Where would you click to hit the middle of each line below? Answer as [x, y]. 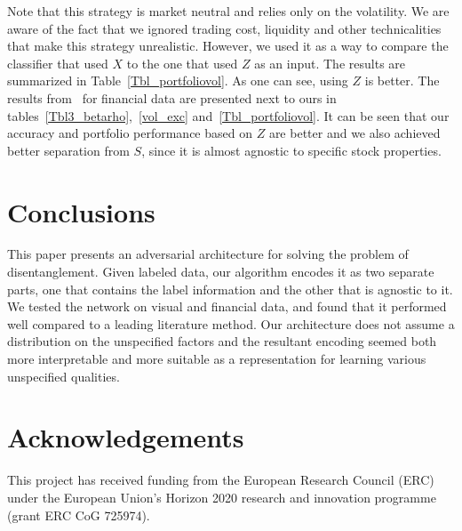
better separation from [68, 150]
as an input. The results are [330, 63]
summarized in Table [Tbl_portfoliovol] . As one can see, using [178, 80]
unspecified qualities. [64, 376]
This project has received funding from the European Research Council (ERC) [221, 480]
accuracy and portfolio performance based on [130, 133]
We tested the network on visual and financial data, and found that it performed [227, 306]
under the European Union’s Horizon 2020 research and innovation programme [222, 497]
